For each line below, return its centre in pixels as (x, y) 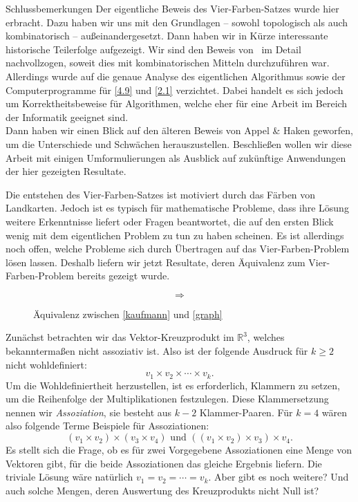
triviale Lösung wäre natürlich (69, 477)
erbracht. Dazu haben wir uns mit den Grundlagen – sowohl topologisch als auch (177, 22)
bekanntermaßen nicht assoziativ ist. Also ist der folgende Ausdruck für (157, 351)
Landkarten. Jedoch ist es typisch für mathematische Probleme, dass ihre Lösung (177, 208)
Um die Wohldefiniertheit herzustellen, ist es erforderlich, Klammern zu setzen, (173, 385)
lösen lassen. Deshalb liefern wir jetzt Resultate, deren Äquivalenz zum (156, 262)
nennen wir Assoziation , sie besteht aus (89, 412)
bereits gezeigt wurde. (123, 276)
